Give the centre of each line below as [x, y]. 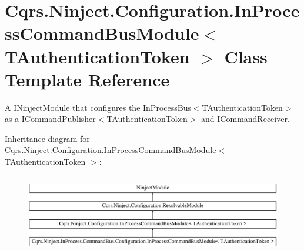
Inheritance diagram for [47, 138]
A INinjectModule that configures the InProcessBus [98, 107]
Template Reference [87, 79]
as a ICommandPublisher [50, 119]
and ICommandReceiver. [245, 119]
